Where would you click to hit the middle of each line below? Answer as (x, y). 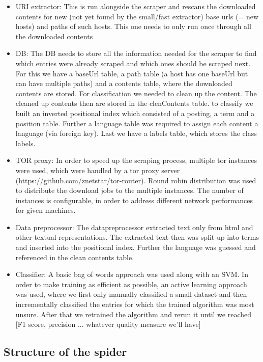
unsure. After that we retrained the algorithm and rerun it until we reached (133, 314)
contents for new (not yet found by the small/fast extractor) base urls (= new (137, 16)
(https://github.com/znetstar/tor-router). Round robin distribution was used (136, 180)
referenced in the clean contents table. (75, 257)
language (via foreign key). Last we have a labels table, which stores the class (136, 133)
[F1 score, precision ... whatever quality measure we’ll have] (108, 324)
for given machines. (46, 210)
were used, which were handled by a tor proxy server (98, 170)
